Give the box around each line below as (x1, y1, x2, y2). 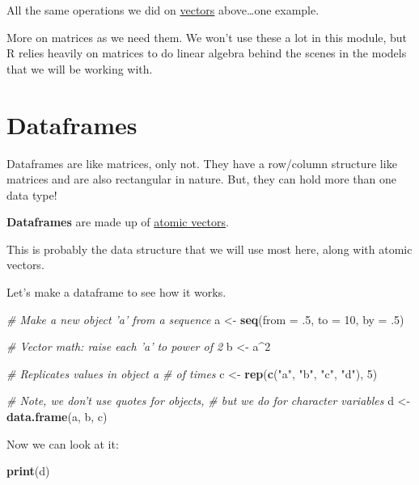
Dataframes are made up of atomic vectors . (6, 213, 229, 230)
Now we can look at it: (6, 435, 119, 452)
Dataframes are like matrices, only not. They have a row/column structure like (6, 154, 397, 171)
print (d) (6, 462, 50, 479)
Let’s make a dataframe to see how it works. (6, 284, 226, 301)
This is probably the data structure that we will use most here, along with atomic (6, 240, 413, 257)
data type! (6, 186, 57, 203)
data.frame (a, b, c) (6, 408, 108, 425)
